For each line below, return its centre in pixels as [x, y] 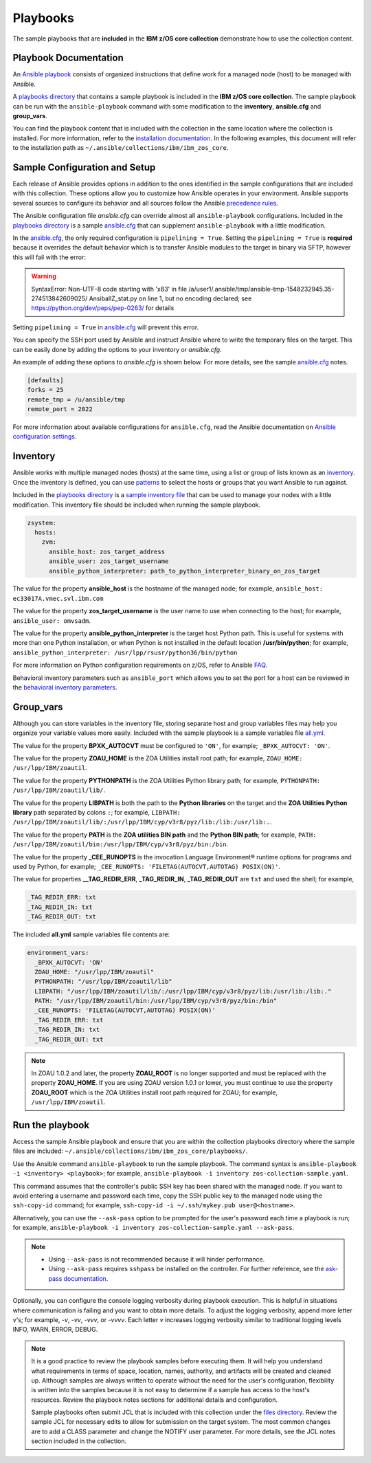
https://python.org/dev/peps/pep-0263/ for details [103, 308]
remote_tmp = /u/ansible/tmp [76, 399]
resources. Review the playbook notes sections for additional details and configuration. [155, 1400]
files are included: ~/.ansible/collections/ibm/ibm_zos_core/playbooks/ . [130, 1151]
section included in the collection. [79, 1441]
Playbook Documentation [68, 58]
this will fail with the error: [49, 257]
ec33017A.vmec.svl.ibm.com [58, 598]
